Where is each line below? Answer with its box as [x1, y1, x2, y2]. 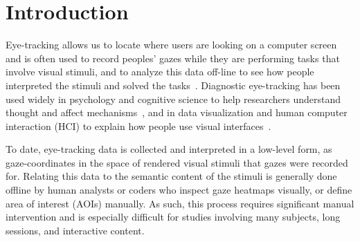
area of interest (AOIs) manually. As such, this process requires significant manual [6, 196, 354, 210]
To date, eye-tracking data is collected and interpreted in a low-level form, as [6, 142, 332, 156]
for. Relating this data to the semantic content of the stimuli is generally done [6, 169, 337, 183]
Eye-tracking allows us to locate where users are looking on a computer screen [6, 37, 337, 52]
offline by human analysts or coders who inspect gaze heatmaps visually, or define [6, 183, 352, 197]
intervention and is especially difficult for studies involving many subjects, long [6, 210, 341, 224]
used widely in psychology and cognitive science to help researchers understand [6, 91, 341, 106]
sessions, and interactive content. [6, 223, 145, 237]
